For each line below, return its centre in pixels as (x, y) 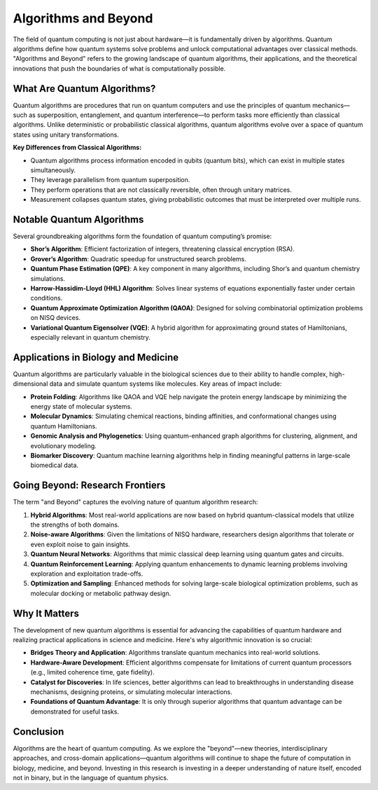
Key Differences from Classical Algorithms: (77, 148)
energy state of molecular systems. (81, 407)
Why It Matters (46, 613)
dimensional (30, 384)
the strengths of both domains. (75, 525)
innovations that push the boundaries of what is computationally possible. (119, 68)
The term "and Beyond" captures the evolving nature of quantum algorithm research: (135, 502)
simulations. (48, 278)
